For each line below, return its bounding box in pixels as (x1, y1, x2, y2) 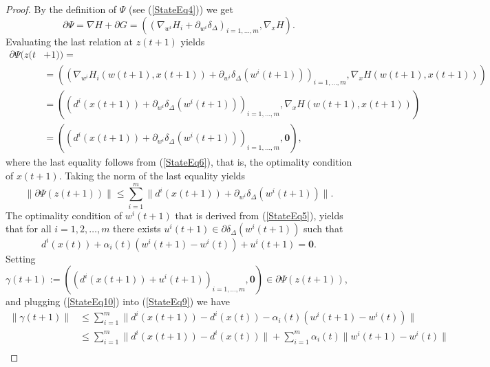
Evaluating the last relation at (6, 34, 134, 48)
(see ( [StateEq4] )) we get (129, 2, 233, 16)
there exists (113, 221, 161, 236)
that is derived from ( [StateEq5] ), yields (175, 208, 343, 222)
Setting (6, 251, 36, 265)
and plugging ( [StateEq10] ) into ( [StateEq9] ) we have (6, 294, 230, 309)
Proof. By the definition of (6, 2, 117, 16)
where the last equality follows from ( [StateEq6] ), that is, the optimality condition (6, 155, 352, 169)
